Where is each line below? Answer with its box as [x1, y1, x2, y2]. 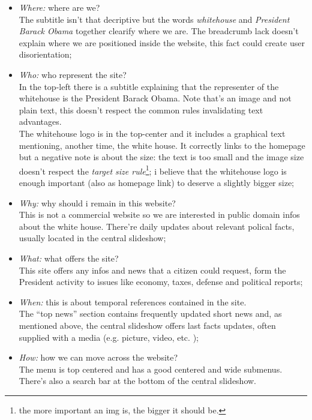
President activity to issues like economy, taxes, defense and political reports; [19, 275, 303, 288]
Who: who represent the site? [19, 68, 127, 80]
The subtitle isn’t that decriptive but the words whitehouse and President [19, 13, 290, 25]
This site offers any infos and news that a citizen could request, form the [19, 263, 286, 276]
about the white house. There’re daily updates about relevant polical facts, [19, 220, 295, 232]
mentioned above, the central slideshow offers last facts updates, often [19, 319, 276, 331]
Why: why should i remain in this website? [19, 196, 176, 209]
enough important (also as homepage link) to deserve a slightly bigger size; [19, 176, 295, 188]
